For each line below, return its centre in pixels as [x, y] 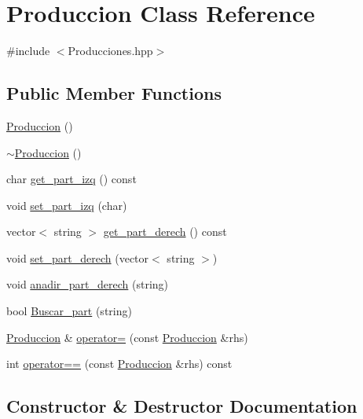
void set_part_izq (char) [67, 205]
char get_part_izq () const [71, 179]
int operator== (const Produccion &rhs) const [119, 364]
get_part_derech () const [165, 232]
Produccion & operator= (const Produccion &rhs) [127, 337]
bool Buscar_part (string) [69, 311]
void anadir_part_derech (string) [88, 284]
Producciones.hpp [110, 51]
